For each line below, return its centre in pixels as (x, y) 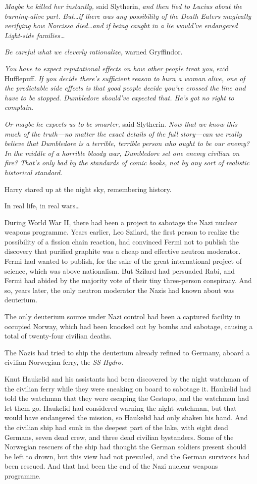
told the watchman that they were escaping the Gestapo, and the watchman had (127, 398)
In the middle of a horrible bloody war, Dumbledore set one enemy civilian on (122, 153)
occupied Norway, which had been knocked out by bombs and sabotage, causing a (129, 326)
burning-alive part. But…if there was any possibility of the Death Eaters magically (128, 16)
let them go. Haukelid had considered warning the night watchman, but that (121, 408)
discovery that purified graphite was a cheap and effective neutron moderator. (123, 251)
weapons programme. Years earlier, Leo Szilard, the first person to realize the (122, 232)
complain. (19, 107)
